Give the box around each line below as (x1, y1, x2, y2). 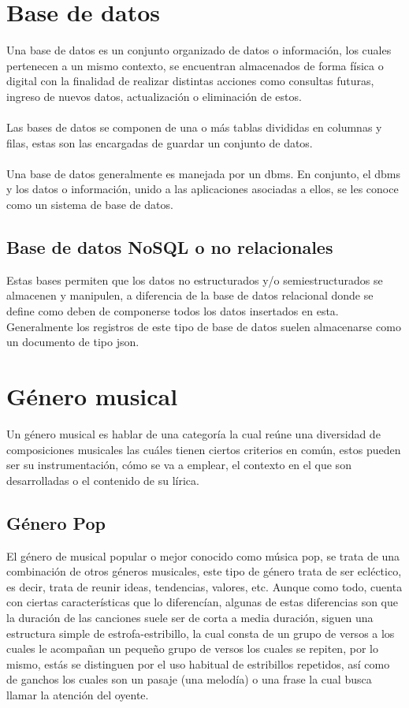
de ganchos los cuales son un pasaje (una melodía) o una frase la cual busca (6, 671, 372, 688)
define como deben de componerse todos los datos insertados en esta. (6, 303, 339, 319)
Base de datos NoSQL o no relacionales (6, 235, 333, 259)
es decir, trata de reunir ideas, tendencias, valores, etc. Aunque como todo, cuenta (6, 578, 403, 594)
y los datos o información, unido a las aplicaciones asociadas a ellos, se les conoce (6, 181, 399, 197)
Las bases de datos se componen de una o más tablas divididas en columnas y (6, 119, 382, 136)
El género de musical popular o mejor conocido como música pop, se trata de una (6, 547, 400, 564)
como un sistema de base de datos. (6, 196, 173, 213)
